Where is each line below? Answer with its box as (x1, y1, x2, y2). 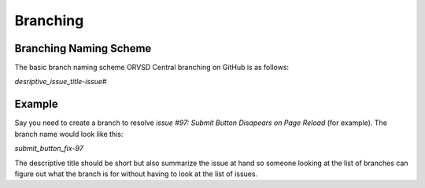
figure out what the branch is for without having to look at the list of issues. (14, 169, 258, 179)
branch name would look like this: (14, 129, 124, 138)
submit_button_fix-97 (14, 144, 84, 153)
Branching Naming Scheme (14, 42, 152, 55)
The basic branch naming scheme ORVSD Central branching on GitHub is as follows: (14, 63, 290, 72)
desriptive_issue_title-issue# (14, 77, 107, 87)
